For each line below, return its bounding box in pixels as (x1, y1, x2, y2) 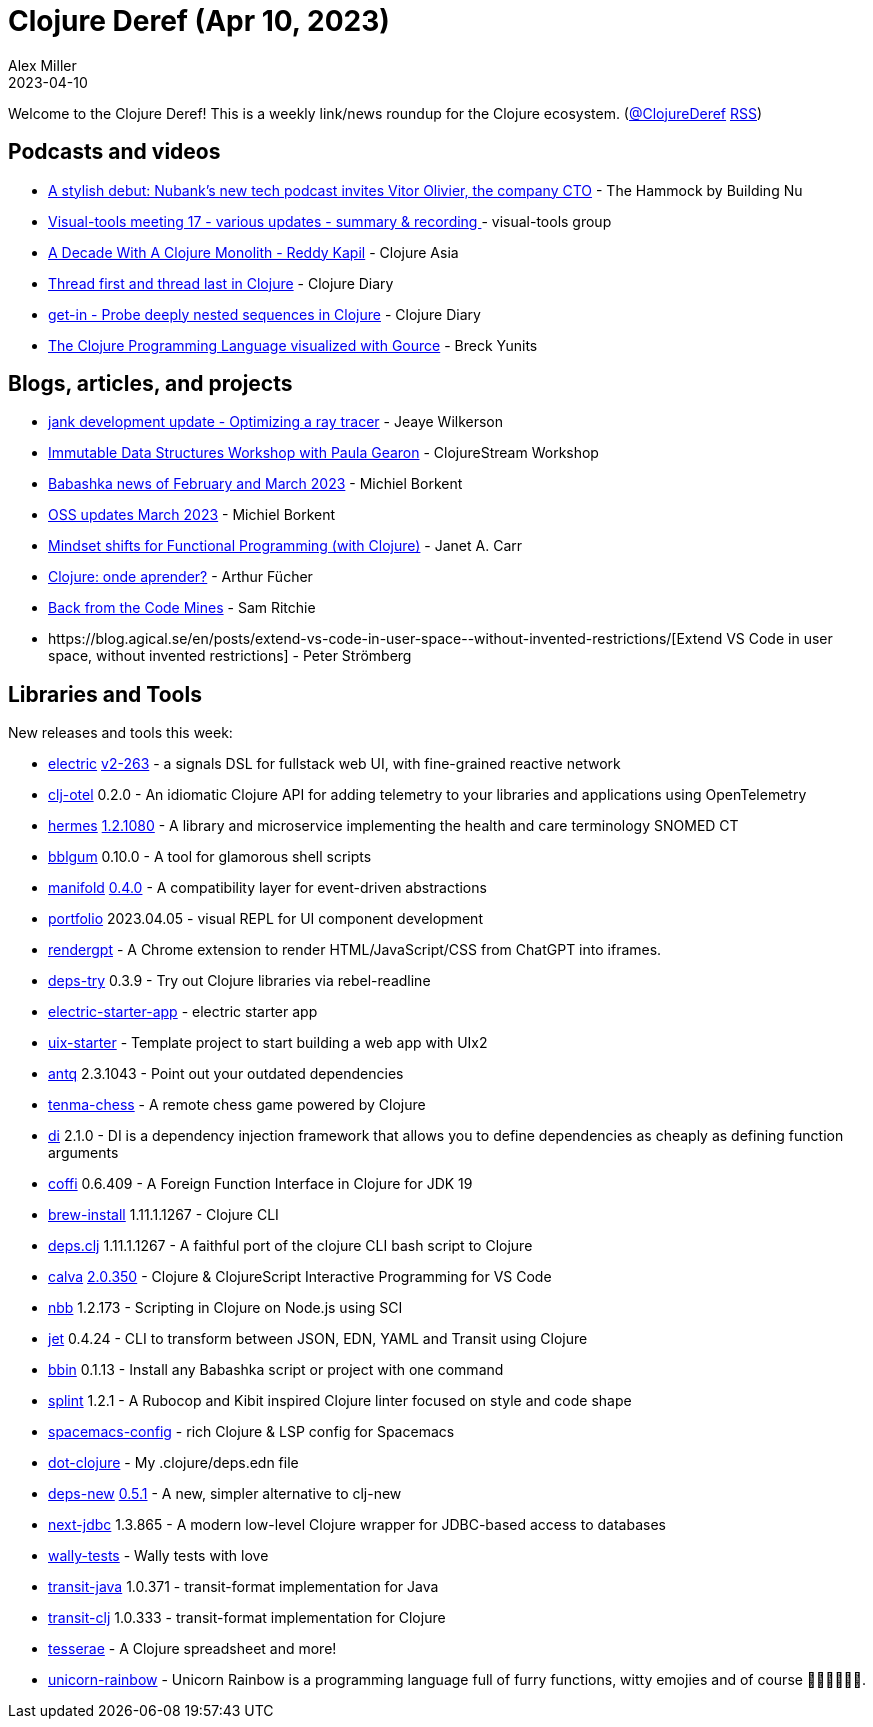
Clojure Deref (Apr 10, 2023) (8, 4, 390, 38)
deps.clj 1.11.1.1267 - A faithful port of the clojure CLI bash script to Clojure (48, 1237, 533, 1255)
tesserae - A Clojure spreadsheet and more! (48, 1640, 337, 1658)
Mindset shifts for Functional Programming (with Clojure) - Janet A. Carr (48, 537, 523, 555)
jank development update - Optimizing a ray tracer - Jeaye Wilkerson (48, 413, 504, 431)
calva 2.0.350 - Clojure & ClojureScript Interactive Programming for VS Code (48, 1268, 552, 1286)
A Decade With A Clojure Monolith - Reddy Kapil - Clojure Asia (48, 243, 459, 261)
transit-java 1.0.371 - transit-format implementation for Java (48, 1578, 439, 1596)
